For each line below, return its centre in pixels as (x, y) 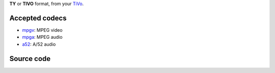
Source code (30, 59)
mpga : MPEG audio (43, 37)
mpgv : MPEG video (43, 30)
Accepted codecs (38, 18)
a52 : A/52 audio (39, 44)
